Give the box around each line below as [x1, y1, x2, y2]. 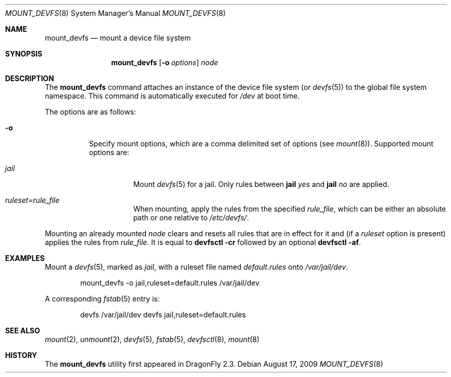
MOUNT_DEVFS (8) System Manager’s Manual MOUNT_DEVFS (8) [5, 9, 226, 17]
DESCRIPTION [5, 74, 54, 83]
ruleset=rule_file [5, 196, 60, 204]
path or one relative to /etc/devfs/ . [133, 213, 249, 222]
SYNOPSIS [5, 49, 43, 58]
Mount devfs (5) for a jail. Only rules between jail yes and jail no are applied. [133, 180, 389, 188]
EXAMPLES [5, 254, 45, 262]
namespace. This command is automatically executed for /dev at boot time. [45, 91, 300, 100]
